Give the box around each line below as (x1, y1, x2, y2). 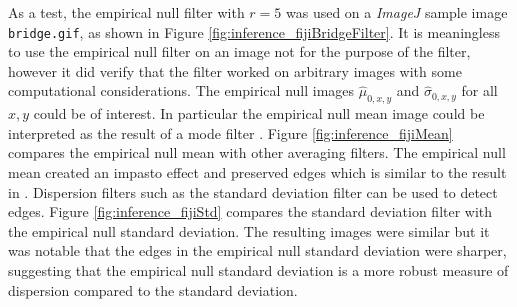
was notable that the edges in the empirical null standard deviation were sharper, (8, 240, 507, 261)
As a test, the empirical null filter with (8, 2, 245, 22)
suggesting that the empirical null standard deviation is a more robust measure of (8, 259, 509, 280)
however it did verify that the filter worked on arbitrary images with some (8, 60, 462, 81)
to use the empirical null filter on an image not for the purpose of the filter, (8, 41, 471, 62)
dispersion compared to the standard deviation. (8, 279, 298, 300)
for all (461, 80, 498, 101)
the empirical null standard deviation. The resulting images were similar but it (8, 220, 490, 241)
